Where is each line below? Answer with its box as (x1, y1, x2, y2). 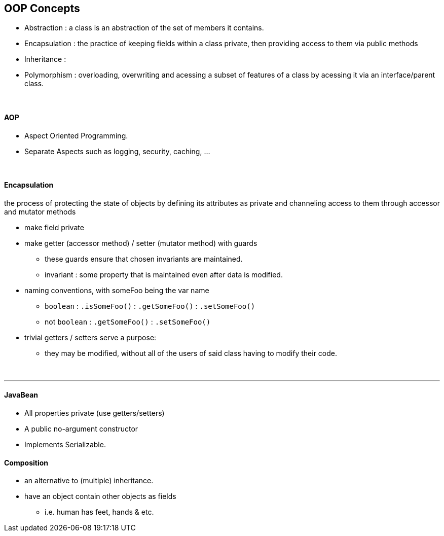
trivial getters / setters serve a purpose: (24, 333, 157, 342)
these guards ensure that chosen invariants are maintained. (45, 254, 243, 263)
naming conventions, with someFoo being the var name (24, 285, 209, 295)
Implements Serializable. (24, 440, 106, 449)
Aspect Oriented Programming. (24, 131, 128, 140)
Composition (4, 458, 48, 467)
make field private (24, 223, 84, 232)
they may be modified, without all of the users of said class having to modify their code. (45, 348, 338, 358)
